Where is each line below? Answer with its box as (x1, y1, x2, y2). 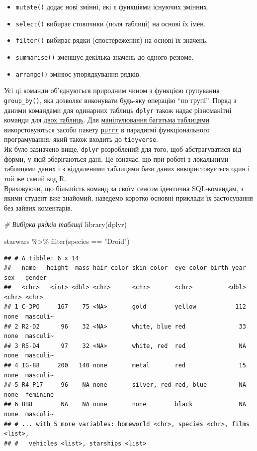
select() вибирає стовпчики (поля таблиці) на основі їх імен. (15, 18, 206, 28)
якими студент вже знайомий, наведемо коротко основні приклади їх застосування (4, 193, 253, 203)
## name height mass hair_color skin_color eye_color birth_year (4, 264, 246, 272)
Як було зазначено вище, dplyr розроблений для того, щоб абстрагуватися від (4, 144, 242, 154)
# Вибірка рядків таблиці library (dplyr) (4, 219, 127, 229)
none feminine (4, 391, 54, 398)
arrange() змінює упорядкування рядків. (15, 68, 141, 79)
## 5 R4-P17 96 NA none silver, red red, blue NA (4, 381, 246, 389)
